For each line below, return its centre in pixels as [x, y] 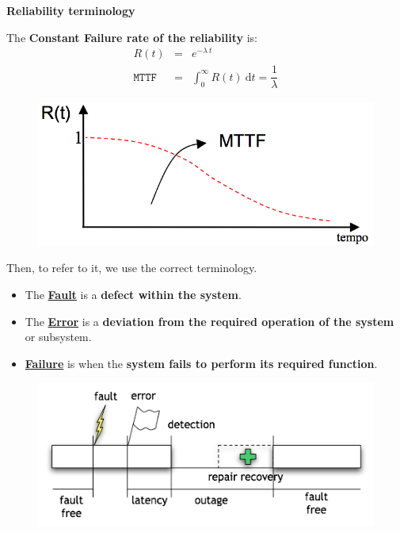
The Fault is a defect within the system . [133, 295]
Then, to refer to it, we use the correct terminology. [132, 268]
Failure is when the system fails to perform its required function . [201, 363]
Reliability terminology [71, 10]
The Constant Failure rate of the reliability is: [132, 37]
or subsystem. [58, 337]
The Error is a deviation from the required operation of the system [210, 321]
